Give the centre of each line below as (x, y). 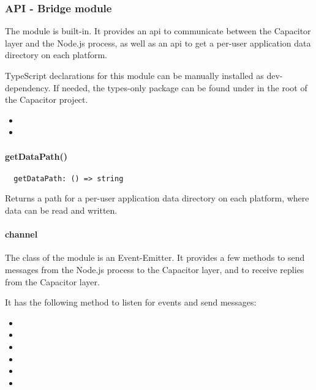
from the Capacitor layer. (52, 281)
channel (21, 234)
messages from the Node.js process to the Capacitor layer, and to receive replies (155, 269)
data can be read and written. (61, 210)
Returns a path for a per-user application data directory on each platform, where (157, 198)
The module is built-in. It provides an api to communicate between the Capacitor (158, 31)
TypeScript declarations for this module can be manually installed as (134, 75)
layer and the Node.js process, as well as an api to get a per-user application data (158, 43)
